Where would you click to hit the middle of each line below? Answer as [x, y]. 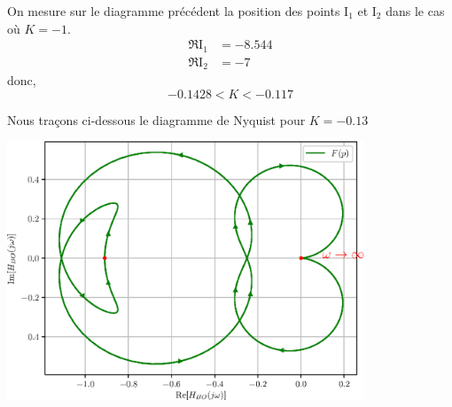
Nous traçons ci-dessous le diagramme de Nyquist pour [156, 119]
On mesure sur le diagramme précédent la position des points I [178, 11]
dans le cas [415, 11]
